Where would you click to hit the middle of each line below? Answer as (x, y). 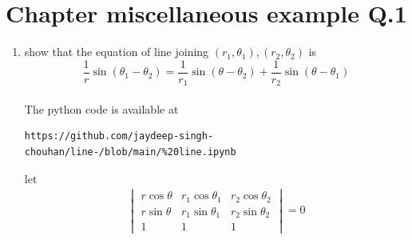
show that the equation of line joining (117, 52)
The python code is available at (101, 108)
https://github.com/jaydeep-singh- (119, 136)
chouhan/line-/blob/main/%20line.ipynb (130, 152)
